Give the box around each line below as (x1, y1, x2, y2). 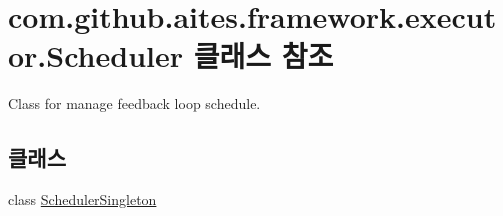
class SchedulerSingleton (8, 189, 157, 210)
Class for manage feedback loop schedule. (8, 93, 261, 114)
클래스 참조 (193, 35, 334, 76)
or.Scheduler (8, 35, 184, 76)
